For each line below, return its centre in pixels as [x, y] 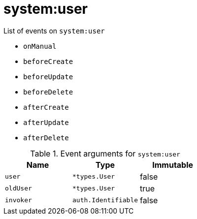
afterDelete [46, 138]
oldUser [18, 188]
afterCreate [46, 107]
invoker [18, 200]
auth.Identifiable [105, 200]
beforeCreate [48, 61]
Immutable [173, 165]
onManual [40, 46]
